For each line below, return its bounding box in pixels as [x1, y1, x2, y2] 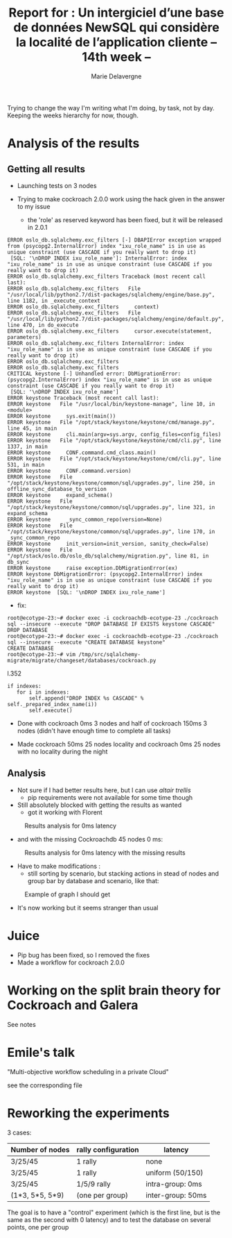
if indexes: [7, 683, 42, 689]
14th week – [82, 49, 151, 65]
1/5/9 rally [76, 1179, 111, 1189]
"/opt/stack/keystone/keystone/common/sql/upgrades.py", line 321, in [7, 503, 215, 511]
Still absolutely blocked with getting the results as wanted [17, 801, 182, 809]
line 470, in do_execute [7, 321, 79, 328]
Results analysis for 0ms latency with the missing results [24, 848, 186, 857]
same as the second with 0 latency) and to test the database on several [7, 1215, 211, 1223]
